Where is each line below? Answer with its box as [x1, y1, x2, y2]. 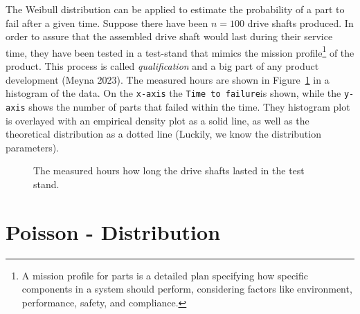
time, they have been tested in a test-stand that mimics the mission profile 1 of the [6, 43, 354, 59]
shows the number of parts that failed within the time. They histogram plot [28, 99, 350, 113]
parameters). [6, 140, 60, 154]
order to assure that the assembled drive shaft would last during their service [6, 29, 333, 44]
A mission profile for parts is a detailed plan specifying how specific [21, 268, 308, 282]
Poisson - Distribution [6, 217, 221, 246]
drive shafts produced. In [247, 15, 354, 30]
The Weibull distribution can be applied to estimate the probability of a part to [6, 2, 345, 16]
